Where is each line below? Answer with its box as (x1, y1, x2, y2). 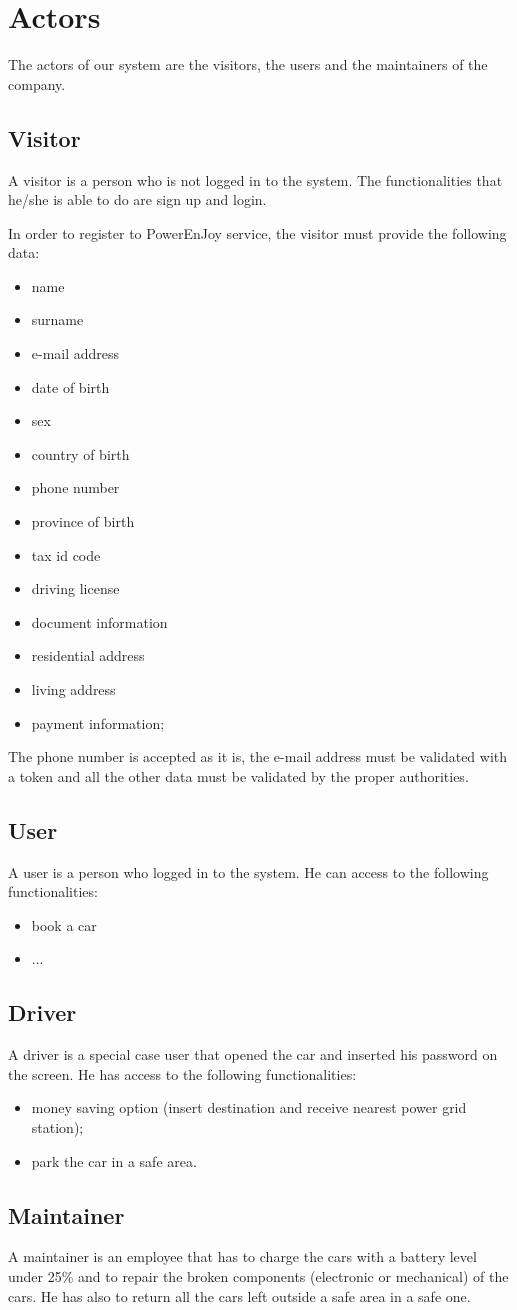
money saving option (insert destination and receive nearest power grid (31, 1097, 467, 1118)
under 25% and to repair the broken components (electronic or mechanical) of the (8, 1265, 509, 1286)
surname (31, 309, 84, 330)
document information (31, 611, 168, 632)
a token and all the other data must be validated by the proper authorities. (8, 765, 469, 786)
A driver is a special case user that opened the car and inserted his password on (8, 1044, 498, 1065)
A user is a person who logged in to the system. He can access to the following (8, 861, 489, 882)
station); (31, 1116, 84, 1137)
